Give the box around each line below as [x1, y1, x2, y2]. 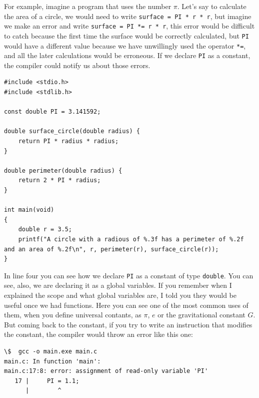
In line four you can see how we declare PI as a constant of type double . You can [4, 270, 253, 280]
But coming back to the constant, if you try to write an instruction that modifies [4, 319, 252, 329]
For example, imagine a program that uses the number [4, 1, 171, 11]
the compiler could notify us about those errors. [4, 60, 150, 70]
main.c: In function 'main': [4, 357, 101, 365]
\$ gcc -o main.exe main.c [4, 347, 97, 355]
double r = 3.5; [18, 226, 72, 233]
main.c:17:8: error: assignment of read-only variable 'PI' [4, 367, 208, 375]
